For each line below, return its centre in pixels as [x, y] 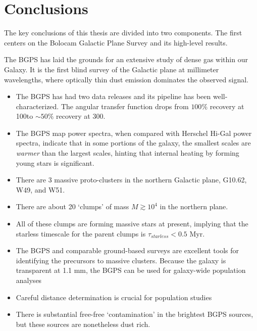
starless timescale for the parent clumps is [81, 233]
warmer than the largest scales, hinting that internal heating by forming [127, 153]
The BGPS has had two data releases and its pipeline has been [113, 96]
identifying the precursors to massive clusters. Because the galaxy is [121, 260]
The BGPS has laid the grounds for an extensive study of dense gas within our [126, 59]
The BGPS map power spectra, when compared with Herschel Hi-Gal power [134, 133]
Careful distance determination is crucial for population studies [114, 297]
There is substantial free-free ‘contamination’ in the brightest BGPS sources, [135, 314]
